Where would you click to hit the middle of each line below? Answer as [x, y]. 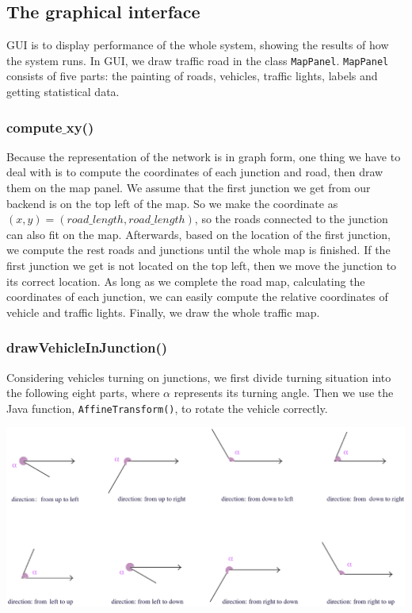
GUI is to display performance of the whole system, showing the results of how [198, 45]
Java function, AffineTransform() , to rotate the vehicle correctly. [167, 408]
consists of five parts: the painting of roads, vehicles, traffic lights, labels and [192, 76]
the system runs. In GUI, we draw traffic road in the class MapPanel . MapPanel [198, 60]
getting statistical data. [63, 92]
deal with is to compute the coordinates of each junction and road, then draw [195, 172]
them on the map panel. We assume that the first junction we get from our [189, 188]
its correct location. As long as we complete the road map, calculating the [186, 281]
